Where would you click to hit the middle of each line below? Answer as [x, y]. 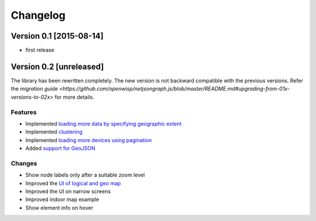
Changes [24, 163]
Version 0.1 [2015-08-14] [57, 36]
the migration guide [35, 89]
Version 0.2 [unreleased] [57, 66]
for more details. [75, 97]
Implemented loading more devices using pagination [89, 140]
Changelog [38, 15]
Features [24, 112]
